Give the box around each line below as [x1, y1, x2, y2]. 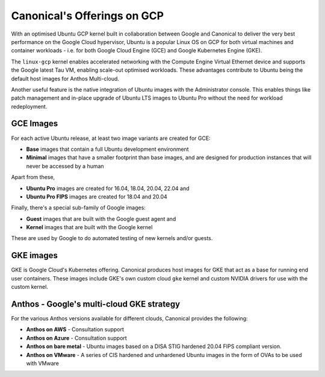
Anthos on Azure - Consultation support [26, 334, 128, 341]
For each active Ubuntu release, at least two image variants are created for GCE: [11, 135, 211, 142]
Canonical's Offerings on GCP [11, 9, 164, 22]
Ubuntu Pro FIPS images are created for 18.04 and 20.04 [26, 193, 168, 200]
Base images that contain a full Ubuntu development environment [26, 145, 189, 153]
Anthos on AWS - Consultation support [26, 326, 125, 333]
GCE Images [11, 118, 58, 129]
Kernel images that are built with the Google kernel [26, 224, 153, 231]
